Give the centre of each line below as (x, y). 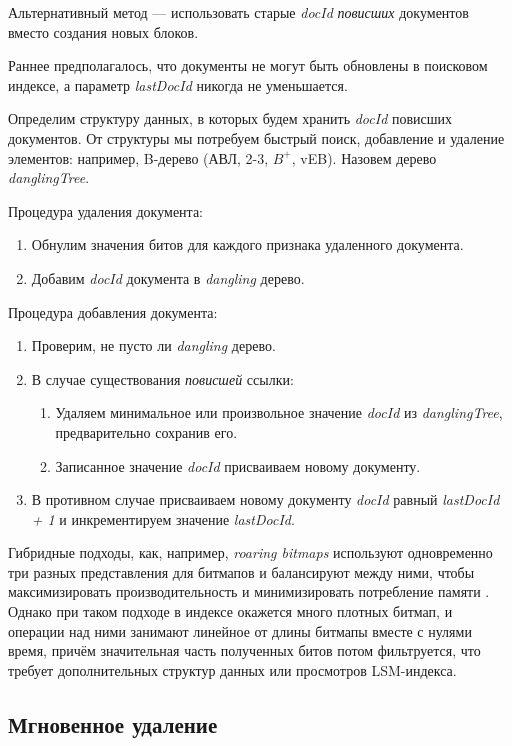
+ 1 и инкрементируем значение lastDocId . (163, 518)
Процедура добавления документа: (113, 311)
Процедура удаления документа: (105, 210)
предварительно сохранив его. (146, 431)
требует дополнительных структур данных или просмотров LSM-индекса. (232, 669)
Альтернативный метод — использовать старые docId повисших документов (238, 12)
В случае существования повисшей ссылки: (162, 378)
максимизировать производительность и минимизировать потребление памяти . (249, 591)
